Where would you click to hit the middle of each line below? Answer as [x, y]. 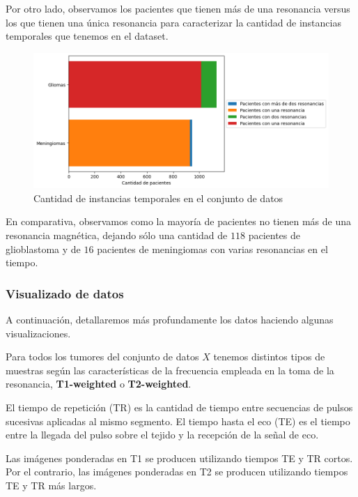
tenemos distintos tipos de [269, 357]
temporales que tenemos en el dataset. [87, 36]
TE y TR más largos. [51, 485]
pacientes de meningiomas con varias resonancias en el [212, 248]
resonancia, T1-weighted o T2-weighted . [99, 384]
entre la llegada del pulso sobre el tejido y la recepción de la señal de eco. [162, 435]
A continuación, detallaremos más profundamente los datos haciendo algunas [170, 319]
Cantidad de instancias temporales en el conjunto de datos [158, 198]
